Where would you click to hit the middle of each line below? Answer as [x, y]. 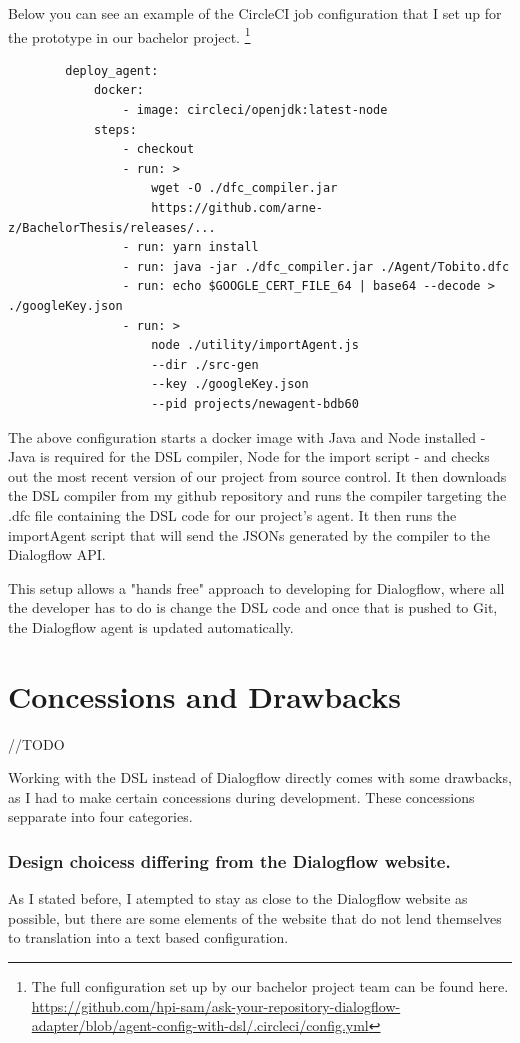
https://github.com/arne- [237, 208]
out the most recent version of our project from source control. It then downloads [257, 475]
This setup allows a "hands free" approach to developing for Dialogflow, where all [256, 587]
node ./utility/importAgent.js [255, 345]
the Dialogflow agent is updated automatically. [151, 626]
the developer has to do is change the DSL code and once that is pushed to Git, [253, 607]
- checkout [158, 149]
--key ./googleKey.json [230, 384]
